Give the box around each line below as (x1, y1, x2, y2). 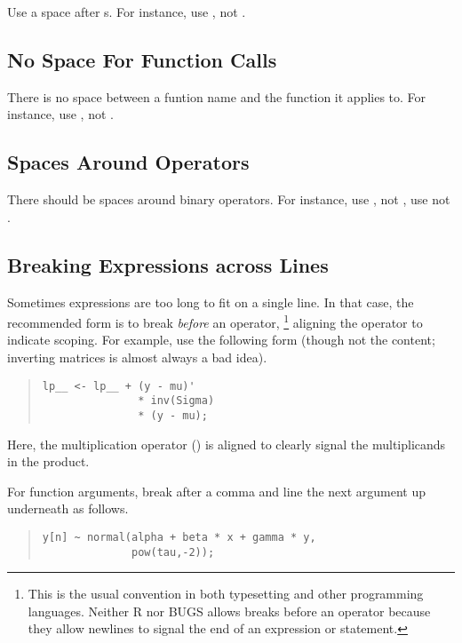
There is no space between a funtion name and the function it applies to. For (7, 87, 426, 106)
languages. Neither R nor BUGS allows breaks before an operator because (28, 601, 431, 620)
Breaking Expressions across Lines (7, 250, 329, 278)
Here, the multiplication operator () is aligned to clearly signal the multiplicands (7, 434, 446, 453)
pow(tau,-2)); (131, 545, 215, 559)
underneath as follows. (7, 499, 129, 518)
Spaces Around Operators (7, 148, 250, 176)
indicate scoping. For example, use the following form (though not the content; (7, 330, 435, 349)
